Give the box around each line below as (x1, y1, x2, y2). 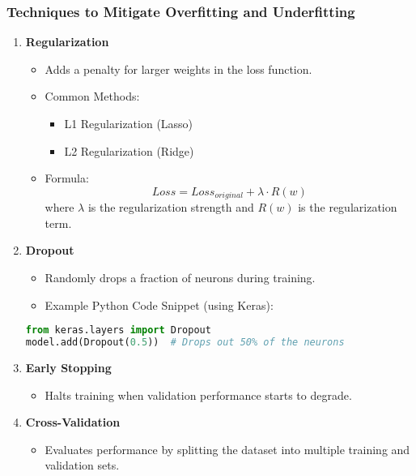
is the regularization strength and (87, 199, 254, 216)
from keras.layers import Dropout (25, 324, 211, 337)
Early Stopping (25, 358, 112, 375)
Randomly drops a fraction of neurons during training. (45, 269, 316, 286)
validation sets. (45, 457, 120, 474)
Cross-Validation (25, 414, 121, 431)
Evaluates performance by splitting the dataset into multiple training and (45, 440, 410, 457)
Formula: (45, 169, 89, 187)
